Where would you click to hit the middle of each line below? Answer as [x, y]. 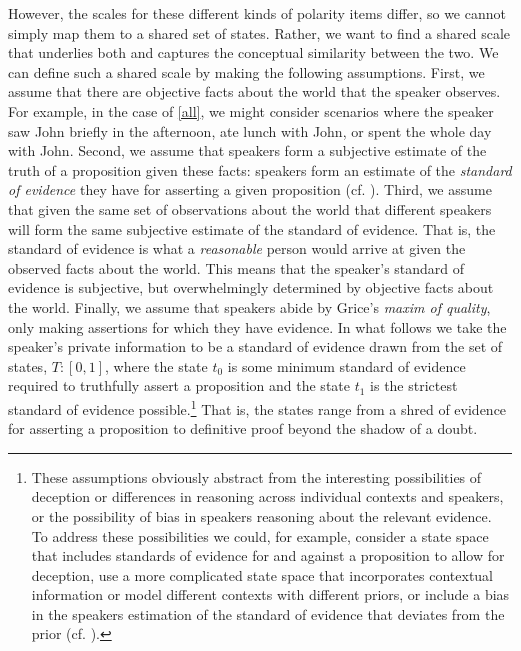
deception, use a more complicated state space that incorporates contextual [262, 574]
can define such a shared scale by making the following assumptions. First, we [246, 71]
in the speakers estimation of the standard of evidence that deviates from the [268, 613]
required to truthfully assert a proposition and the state [179, 385]
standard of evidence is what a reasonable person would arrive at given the [237, 248]
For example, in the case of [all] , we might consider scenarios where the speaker [251, 110]
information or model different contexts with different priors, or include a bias [270, 594]
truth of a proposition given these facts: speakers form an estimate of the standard [260, 169]
